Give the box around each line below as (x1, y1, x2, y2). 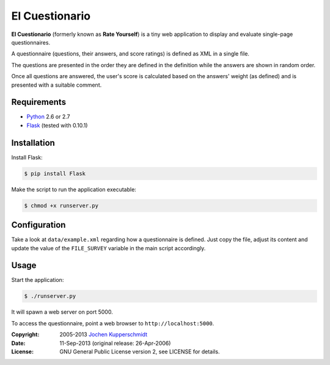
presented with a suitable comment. (11, 81, 102, 89)
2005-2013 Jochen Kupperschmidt (59, 331, 148, 338)
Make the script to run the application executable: (11, 186, 137, 193)
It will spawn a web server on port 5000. (11, 308, 113, 316)
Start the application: (11, 276, 64, 284)
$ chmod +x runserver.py (24, 202, 99, 209)
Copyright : (11, 331, 40, 338)
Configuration (11, 220, 66, 230)
